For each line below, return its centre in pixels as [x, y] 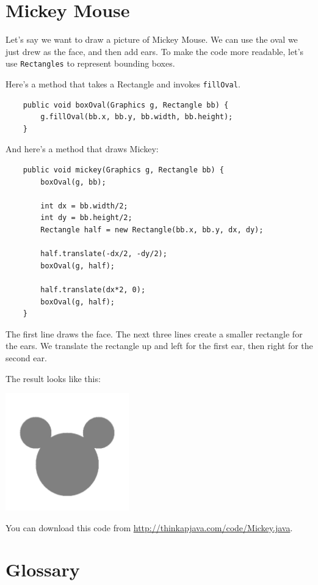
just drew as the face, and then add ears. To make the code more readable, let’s [155, 51]
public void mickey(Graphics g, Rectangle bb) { [123, 170]
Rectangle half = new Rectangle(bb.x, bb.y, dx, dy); [152, 230]
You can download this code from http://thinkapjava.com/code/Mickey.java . [149, 527]
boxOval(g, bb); [73, 182]
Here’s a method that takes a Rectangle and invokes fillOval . [123, 83]
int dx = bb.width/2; [84, 206]
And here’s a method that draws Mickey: [82, 149]
